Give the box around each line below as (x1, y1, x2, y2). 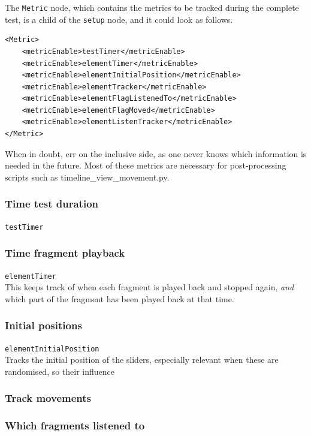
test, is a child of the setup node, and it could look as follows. (5, 13, 233, 25)
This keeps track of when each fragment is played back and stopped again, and (5, 281, 294, 293)
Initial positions (5, 318, 82, 333)
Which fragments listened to (5, 418, 145, 433)
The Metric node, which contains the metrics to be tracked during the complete (5, 1, 299, 13)
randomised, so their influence (5, 365, 115, 377)
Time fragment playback (5, 245, 125, 260)
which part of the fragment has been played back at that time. (5, 292, 234, 305)
